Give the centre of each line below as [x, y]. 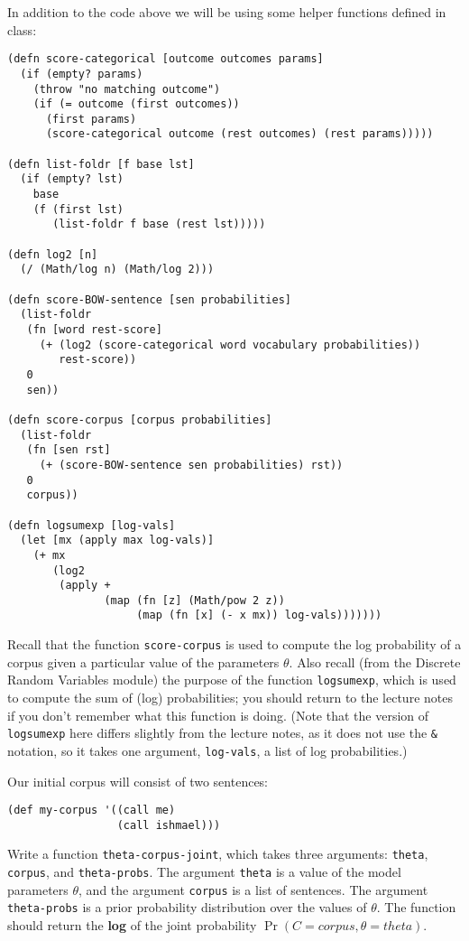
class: [22, 29]
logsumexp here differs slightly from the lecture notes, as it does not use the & [223, 733]
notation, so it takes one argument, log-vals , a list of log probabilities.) [207, 750]
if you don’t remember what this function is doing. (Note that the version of [218, 715]
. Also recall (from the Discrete [375, 661]
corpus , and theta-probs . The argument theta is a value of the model [204, 872]
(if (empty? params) [82, 74]
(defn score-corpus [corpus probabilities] [140, 419]
